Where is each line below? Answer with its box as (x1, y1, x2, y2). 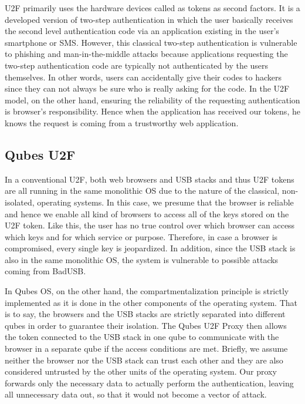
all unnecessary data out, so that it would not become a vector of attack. (5, 388, 267, 400)
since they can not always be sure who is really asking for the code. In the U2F (5, 82, 290, 95)
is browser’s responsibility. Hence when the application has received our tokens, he (5, 105, 300, 117)
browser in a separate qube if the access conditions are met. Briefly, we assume (5, 342, 288, 355)
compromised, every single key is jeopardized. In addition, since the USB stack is (5, 242, 296, 254)
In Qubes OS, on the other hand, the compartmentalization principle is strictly (5, 285, 289, 297)
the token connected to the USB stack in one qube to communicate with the (5, 331, 279, 343)
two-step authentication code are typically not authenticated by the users (5, 59, 269, 71)
